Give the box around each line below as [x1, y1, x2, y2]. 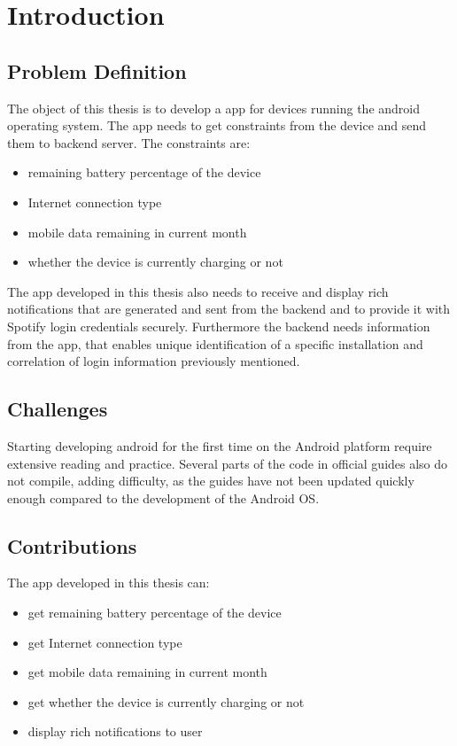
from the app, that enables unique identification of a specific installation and [7, 334, 423, 353]
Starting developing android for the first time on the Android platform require [7, 436, 432, 455]
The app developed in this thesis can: [7, 573, 210, 592]
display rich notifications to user [27, 722, 203, 741]
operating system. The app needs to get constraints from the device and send [7, 116, 427, 135]
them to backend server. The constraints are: [7, 133, 251, 152]
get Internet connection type [27, 633, 182, 651]
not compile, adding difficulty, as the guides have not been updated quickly [7, 471, 414, 490]
